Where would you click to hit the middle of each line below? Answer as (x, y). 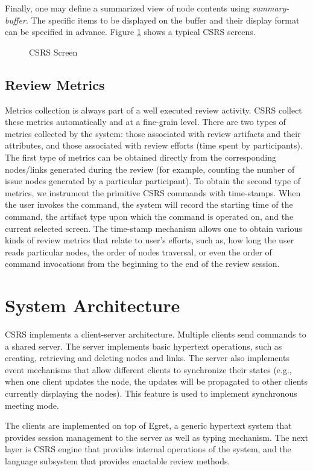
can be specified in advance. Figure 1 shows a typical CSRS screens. (130, 32)
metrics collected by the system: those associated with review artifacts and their (153, 133)
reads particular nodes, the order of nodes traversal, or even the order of (138, 252)
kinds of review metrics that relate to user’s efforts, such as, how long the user (150, 240)
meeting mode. (32, 405)
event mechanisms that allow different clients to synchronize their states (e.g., (148, 369)
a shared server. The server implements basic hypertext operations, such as (144, 346)
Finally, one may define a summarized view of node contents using (127, 8)
